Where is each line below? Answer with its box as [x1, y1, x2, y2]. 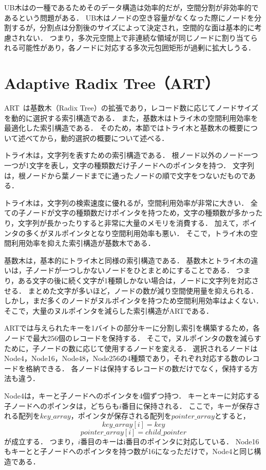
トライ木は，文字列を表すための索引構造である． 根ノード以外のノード [4, 150, 244, 160]
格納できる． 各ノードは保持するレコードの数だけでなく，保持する [25, 363, 251, 373]
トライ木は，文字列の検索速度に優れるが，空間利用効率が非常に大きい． [4, 197, 249, 208]
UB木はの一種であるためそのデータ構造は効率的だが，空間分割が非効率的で [4, 2, 259, 12]
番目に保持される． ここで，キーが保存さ [121, 400, 260, 411]
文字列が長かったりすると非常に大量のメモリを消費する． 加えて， [18, 218, 242, 228]
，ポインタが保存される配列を [70, 410, 172, 421]
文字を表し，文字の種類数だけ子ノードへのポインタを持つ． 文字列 [29, 160, 254, 171]
